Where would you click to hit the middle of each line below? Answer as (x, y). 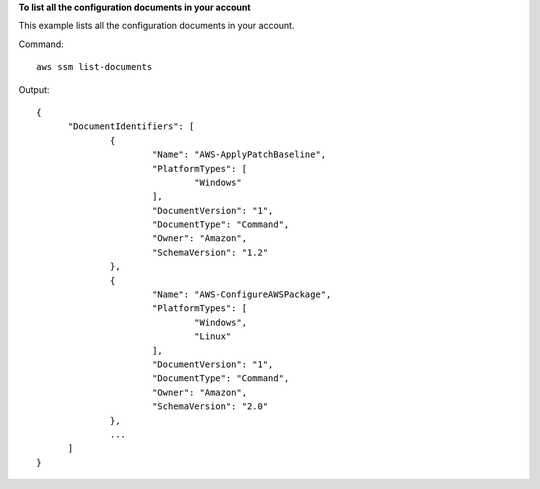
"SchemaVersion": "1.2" (210, 252)
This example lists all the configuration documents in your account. (156, 26)
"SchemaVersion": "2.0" (210, 406)
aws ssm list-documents (94, 67)
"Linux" (212, 336)
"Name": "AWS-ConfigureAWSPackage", (241, 294)
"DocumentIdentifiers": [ (131, 126)
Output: (34, 89)
